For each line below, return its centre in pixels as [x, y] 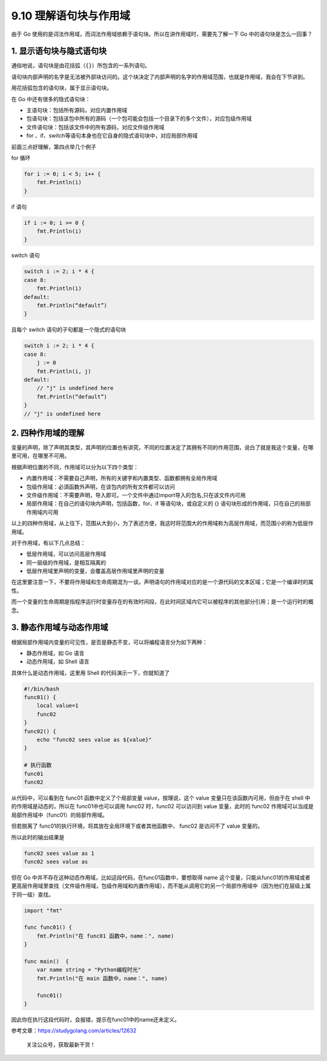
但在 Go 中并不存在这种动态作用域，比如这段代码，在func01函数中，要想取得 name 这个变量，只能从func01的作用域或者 [161, 877]
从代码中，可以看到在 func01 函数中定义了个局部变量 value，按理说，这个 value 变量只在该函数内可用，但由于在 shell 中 [161, 798]
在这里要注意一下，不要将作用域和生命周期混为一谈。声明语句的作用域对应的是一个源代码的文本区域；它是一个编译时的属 [162, 582]
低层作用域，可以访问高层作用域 [66, 554]
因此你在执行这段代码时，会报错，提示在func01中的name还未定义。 [95, 1019]
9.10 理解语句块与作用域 [71, 16]
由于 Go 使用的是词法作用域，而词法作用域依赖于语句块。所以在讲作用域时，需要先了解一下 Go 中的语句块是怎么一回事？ [162, 34]
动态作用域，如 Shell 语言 [58, 661]
